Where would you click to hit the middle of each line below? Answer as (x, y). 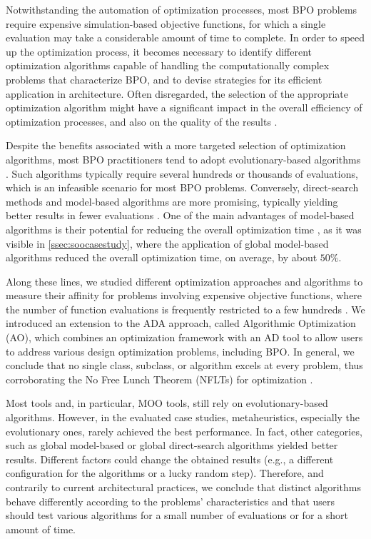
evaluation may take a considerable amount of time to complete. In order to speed (185, 37)
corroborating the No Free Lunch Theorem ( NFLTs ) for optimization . (159, 379)
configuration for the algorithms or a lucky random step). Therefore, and (165, 473)
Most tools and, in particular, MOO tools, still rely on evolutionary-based (167, 403)
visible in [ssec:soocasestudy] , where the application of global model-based (167, 243)
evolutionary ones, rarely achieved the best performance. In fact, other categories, (184, 431)
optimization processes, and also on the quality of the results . (142, 121)
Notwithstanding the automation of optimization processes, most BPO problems (182, 9)
